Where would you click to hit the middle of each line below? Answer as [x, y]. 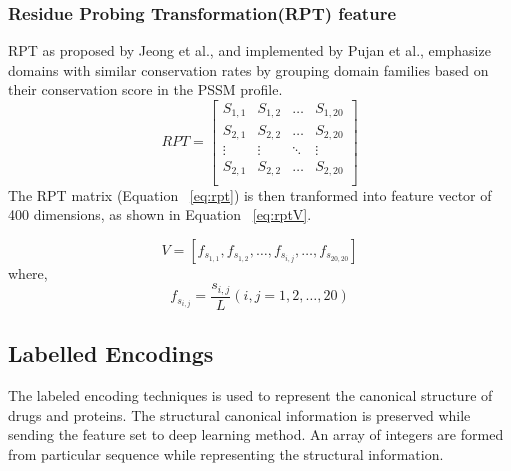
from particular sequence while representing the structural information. [226, 453]
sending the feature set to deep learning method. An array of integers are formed [256, 434]
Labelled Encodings [111, 353]
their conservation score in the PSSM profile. [145, 89]
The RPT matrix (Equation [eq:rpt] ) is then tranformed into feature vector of [250, 194]
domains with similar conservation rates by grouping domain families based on [248, 69]
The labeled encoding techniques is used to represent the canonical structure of [250, 395]
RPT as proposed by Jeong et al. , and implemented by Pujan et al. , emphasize [249, 50]
